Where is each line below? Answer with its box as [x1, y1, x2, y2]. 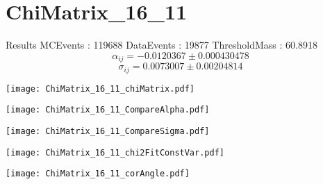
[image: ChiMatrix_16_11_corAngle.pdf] [6, 169, 190, 179]
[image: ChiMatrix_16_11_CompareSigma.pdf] [6, 126, 210, 136]
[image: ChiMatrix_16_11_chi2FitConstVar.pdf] [6, 147, 224, 158]
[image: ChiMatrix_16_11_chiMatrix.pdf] [6, 83, 195, 94]
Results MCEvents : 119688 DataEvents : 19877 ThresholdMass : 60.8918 [6, 37, 317, 52]
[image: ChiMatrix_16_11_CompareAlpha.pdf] [6, 105, 210, 115]
